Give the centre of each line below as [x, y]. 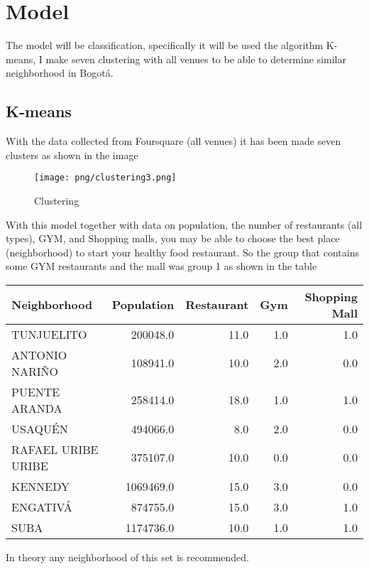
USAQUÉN [40, 428]
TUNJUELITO [49, 334]
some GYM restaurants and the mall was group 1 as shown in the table [161, 266]
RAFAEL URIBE [55, 449]
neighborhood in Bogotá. [60, 73]
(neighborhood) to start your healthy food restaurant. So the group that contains [182, 252]
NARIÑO [35, 371]
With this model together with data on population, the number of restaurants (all [184, 224]
